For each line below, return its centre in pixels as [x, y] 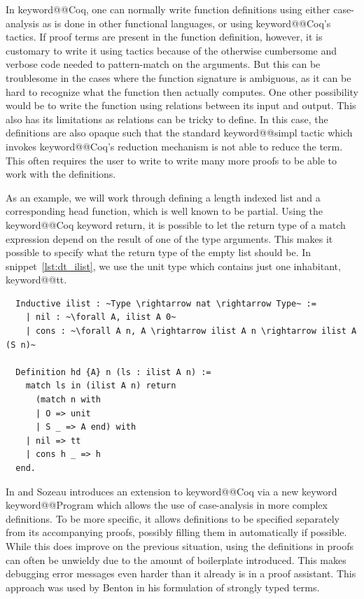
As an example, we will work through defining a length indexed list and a [163, 197]
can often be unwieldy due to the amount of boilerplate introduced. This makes [176, 559]
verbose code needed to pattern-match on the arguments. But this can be [163, 64]
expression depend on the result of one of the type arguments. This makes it [169, 238]
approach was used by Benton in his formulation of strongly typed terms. [163, 587]
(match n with [68, 400]
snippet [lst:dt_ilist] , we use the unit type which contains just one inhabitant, [173, 266]
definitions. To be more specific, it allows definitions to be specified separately [173, 518]
